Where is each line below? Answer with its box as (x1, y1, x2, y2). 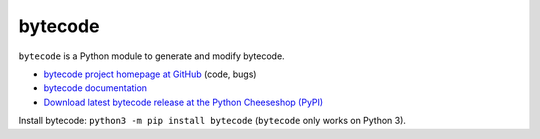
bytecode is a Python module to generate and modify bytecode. (18, 50, 285, 62)
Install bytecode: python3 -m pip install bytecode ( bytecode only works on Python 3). (18, 115, 407, 127)
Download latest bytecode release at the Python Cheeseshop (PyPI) (43, 96, 324, 108)
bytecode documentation (43, 82, 148, 94)
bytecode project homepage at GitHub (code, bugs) (43, 68, 257, 80)
